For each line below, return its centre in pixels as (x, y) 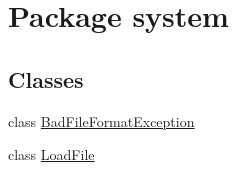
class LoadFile (51, 154)
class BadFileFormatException (101, 120)
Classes (46, 78)
